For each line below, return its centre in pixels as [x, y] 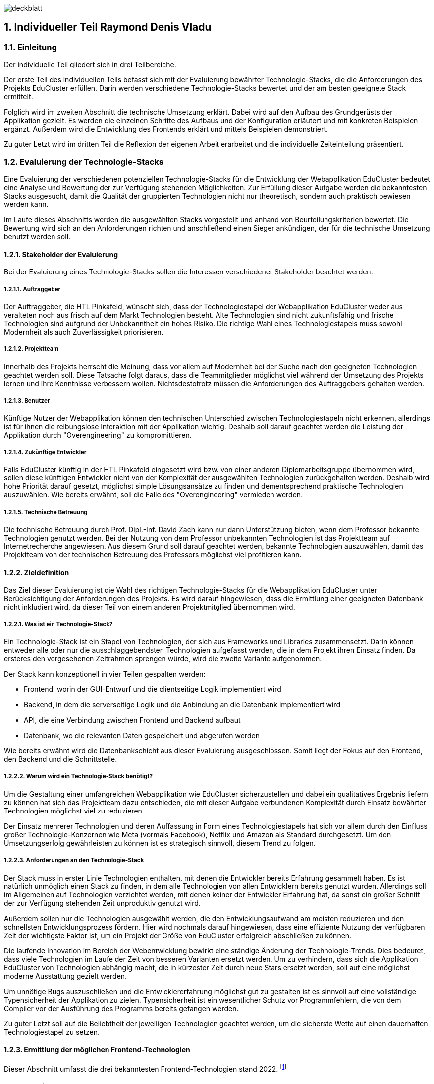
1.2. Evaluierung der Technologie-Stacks [84, 162]
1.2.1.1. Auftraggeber [32, 289]
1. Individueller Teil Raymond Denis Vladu [108, 27]
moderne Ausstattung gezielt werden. [66, 976]
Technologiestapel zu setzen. [52, 1032]
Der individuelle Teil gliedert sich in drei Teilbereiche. [90, 65]
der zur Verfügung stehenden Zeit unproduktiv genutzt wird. [102, 903]
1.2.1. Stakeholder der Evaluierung [61, 254]
